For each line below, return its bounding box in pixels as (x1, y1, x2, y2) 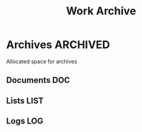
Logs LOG (6, 116, 43, 127)
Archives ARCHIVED (6, 38, 110, 52)
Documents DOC (6, 75, 70, 85)
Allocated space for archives (6, 58, 78, 65)
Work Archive (66, 4, 137, 18)
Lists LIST (6, 95, 44, 106)
